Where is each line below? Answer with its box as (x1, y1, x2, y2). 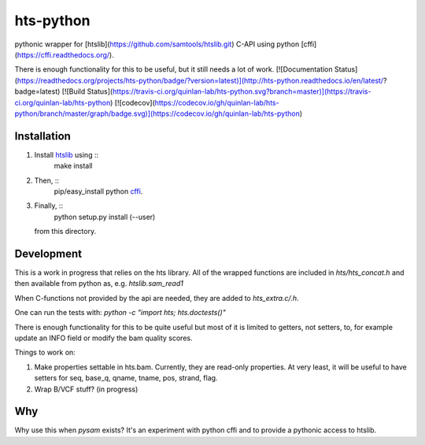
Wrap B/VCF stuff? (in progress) (34, 384, 139, 394)
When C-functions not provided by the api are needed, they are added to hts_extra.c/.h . (14, 293, 299, 302)
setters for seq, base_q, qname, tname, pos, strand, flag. (34, 373, 218, 383)
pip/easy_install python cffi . (54, 186, 143, 196)
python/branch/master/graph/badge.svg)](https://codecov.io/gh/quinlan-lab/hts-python (14, 109, 301, 118)
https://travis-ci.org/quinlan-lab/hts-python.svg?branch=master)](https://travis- (112, 87, 371, 96)
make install (54, 161, 93, 171)
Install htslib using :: (34, 150, 98, 159)
